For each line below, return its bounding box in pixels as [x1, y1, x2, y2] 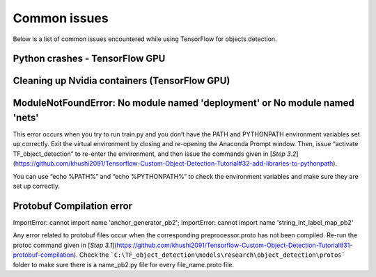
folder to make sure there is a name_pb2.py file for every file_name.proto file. [13, 260, 235, 269]
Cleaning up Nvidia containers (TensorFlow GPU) [13, 75, 230, 87]
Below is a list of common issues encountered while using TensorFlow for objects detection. [13, 35, 278, 43]
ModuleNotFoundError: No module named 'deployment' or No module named [13, 97, 355, 109]
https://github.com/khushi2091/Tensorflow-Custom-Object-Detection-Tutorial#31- [116, 241, 353, 249]
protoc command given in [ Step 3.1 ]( [13, 241, 118, 249]
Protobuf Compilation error [13, 200, 132, 212]
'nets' [13, 111, 39, 123]
